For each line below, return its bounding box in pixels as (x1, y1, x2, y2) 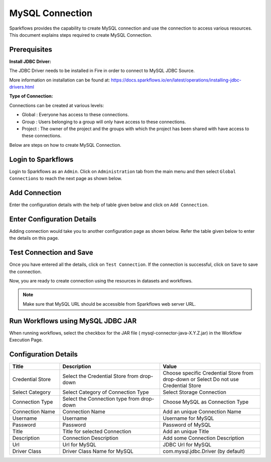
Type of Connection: (9, 93, 53, 99)
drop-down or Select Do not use (163, 376, 239, 383)
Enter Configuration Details (9, 215, 96, 223)
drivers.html (9, 84, 35, 90)
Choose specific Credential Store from (163, 369, 253, 377)
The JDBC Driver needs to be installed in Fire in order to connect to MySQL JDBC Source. (9, 68, 195, 74)
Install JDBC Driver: (9, 58, 51, 64)
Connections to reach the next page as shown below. (9, 175, 122, 181)
